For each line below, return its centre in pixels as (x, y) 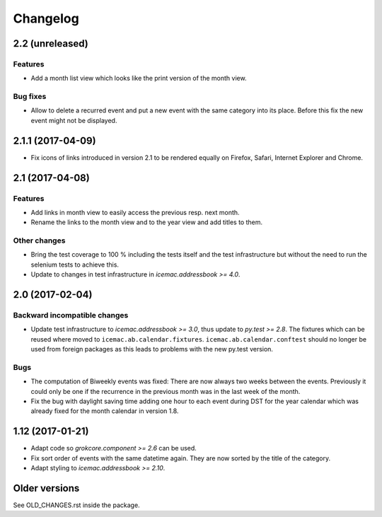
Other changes (39, 240)
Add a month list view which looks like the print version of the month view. (139, 79)
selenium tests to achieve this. (75, 265)
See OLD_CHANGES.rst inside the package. (77, 505)
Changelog (46, 18)
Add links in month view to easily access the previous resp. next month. (135, 212)
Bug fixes (30, 97)
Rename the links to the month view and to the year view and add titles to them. (147, 222)
